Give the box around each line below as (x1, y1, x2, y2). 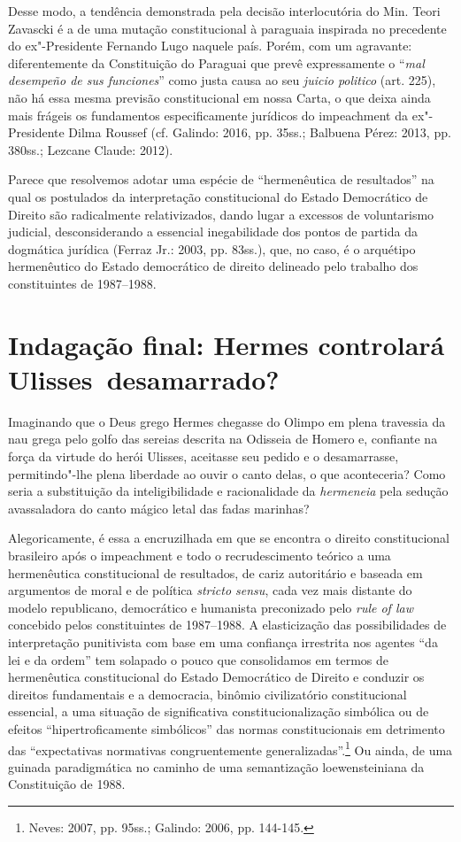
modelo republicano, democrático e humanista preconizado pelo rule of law (8, 598, 413, 616)
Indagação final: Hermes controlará (8, 326, 445, 362)
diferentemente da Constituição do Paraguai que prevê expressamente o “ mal (8, 53, 425, 72)
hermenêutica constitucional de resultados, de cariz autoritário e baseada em (8, 563, 423, 582)
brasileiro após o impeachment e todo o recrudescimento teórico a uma (8, 545, 391, 564)
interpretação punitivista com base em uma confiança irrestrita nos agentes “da (8, 632, 438, 651)
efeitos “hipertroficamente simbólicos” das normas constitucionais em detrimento (8, 719, 445, 738)
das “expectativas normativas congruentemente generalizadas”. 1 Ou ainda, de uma (8, 738, 453, 759)
